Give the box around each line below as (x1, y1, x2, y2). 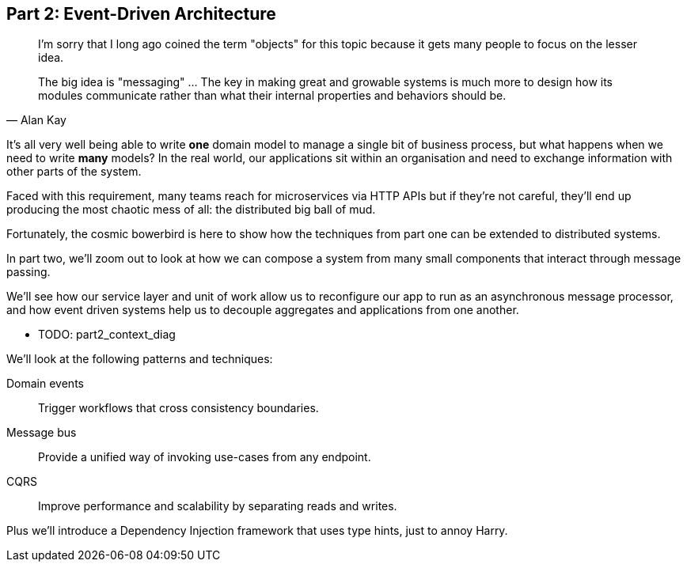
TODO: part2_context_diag (38, 328, 176, 342)
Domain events (6, 377, 84, 391)
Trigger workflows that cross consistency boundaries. (38, 401, 319, 415)
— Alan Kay (6, 113, 66, 127)
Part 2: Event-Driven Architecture (6, 4, 276, 24)
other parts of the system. (6, 165, 142, 179)
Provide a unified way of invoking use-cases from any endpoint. (38, 450, 371, 464)
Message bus (6, 426, 77, 440)
